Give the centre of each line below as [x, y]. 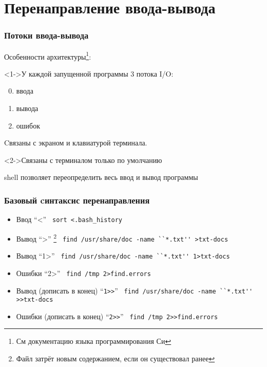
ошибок [28, 125]
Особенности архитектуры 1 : [48, 56]
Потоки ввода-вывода [46, 35]
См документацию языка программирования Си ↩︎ [94, 341]
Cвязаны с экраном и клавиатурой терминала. [76, 143]
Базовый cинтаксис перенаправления [77, 200]
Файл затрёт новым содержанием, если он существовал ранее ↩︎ [116, 359]
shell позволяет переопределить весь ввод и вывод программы [101, 177]
